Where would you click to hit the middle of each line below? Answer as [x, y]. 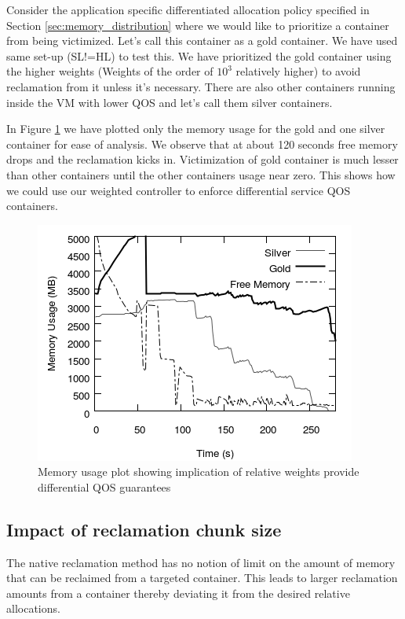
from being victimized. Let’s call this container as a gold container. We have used [202, 41]
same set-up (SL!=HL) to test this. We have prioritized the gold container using [199, 55]
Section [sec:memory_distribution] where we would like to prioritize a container [198, 25]
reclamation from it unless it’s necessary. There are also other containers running [201, 86]
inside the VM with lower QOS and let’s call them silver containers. [170, 102]
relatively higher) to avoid [298, 71]
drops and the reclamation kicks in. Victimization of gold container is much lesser [202, 159]
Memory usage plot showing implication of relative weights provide [199, 472]
